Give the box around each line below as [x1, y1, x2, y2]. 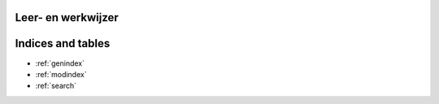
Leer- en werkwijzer [15, 11, 120, 24]
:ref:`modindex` [35, 69, 87, 79]
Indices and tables [15, 37, 111, 50]
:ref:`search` [35, 81, 77, 91]
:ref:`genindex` [35, 58, 85, 68]
